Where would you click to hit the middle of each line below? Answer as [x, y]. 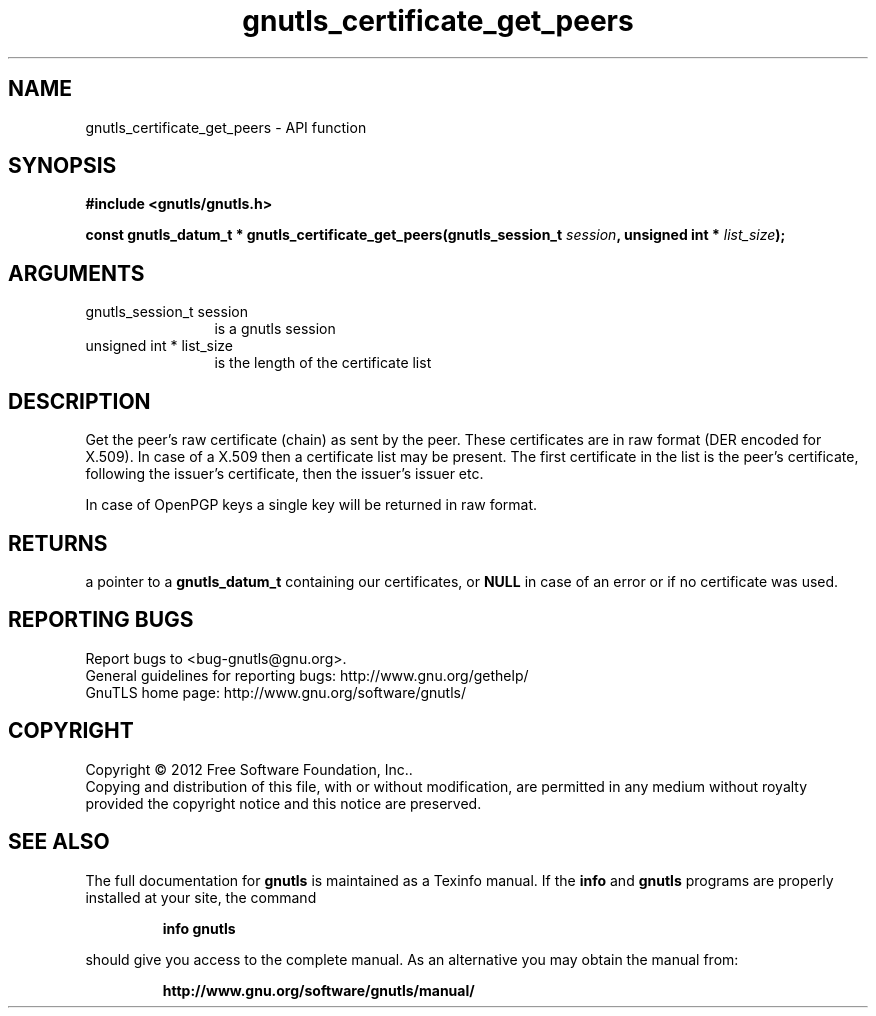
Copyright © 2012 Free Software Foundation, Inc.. [249, 769]
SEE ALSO [59, 842]
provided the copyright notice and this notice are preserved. [283, 803]
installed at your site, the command [201, 897]
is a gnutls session [275, 329]
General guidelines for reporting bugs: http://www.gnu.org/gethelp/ [307, 675]
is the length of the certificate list [323, 363]
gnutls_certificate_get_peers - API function [226, 127]
